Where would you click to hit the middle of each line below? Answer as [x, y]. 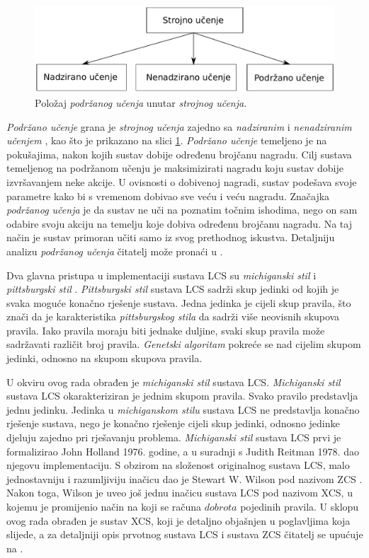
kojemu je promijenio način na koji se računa [104, 507]
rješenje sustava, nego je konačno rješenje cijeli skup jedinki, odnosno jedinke [173, 423]
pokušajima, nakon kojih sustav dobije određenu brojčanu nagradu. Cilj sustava [179, 154]
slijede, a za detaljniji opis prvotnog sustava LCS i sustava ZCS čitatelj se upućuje [185, 534]
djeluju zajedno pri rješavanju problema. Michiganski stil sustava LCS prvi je [174, 437]
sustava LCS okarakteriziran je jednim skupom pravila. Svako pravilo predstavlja [182, 396]
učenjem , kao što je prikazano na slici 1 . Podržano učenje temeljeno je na [167, 140]
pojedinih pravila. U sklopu [300, 507]
